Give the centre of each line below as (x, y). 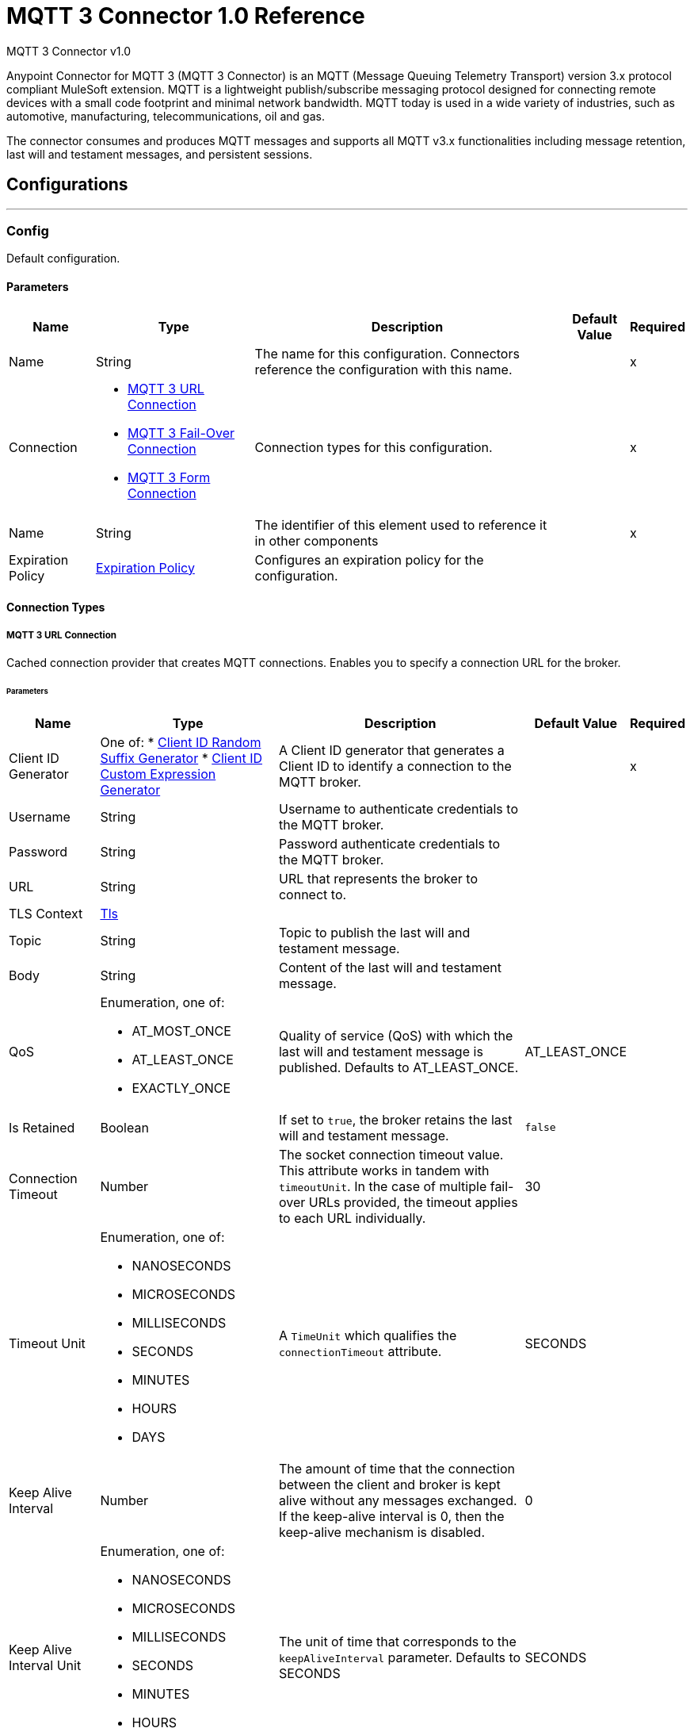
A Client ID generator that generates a (391, 750)
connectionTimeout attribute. (360, 1351)
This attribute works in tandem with (384, 1170)
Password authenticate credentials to (389, 843)
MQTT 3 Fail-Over (181, 433)
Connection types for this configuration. (374, 447)
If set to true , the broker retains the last (395, 1119)
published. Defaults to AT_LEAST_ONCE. (398, 1067)
